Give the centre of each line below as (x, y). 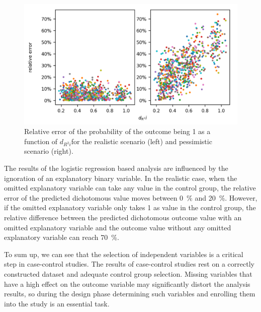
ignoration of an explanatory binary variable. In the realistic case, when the (121, 178)
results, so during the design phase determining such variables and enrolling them (130, 294)
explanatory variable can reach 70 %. (62, 237)
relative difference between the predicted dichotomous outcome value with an (123, 217)
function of (41, 141)
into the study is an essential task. (57, 303)
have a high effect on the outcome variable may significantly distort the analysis (127, 284)
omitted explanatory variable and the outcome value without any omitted (118, 227)
